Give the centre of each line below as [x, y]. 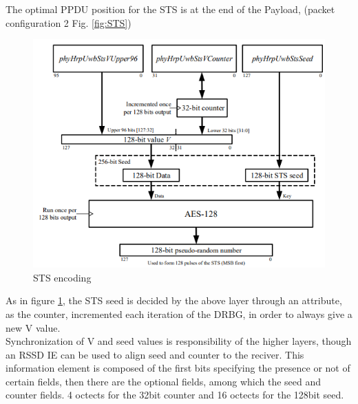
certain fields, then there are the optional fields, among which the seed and [164, 381]
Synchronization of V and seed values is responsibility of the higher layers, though [179, 341]
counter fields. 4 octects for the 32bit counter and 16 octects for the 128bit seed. [175, 395]
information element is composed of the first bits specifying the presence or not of [178, 368]
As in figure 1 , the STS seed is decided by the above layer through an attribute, [174, 300]
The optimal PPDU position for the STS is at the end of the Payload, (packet [170, 9]
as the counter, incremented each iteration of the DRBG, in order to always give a [179, 313]
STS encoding [62, 277]
